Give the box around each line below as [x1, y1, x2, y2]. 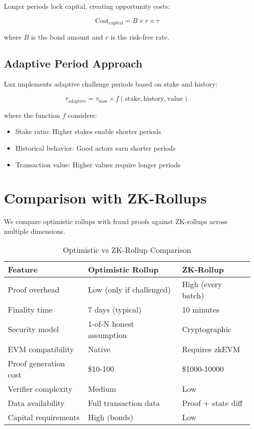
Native [88, 343, 111, 355]
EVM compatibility [8, 343, 74, 355]
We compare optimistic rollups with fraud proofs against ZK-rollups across [4, 216, 228, 226]
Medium [88, 383, 116, 394]
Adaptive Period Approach [4, 56, 143, 71]
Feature [8, 263, 38, 275]
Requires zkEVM [182, 343, 240, 355]
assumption [88, 329, 127, 340]
